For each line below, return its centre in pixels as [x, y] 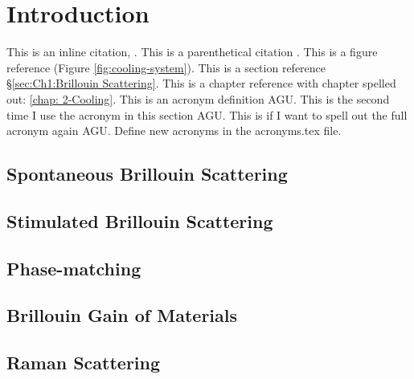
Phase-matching [74, 268]
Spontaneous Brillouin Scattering [147, 174]
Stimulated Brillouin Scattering [140, 220]
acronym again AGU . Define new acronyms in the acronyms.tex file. [174, 130]
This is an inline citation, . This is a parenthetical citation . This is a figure [192, 52]
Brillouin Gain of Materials [122, 315]
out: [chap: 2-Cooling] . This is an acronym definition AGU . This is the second [198, 98]
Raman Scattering [84, 363]
